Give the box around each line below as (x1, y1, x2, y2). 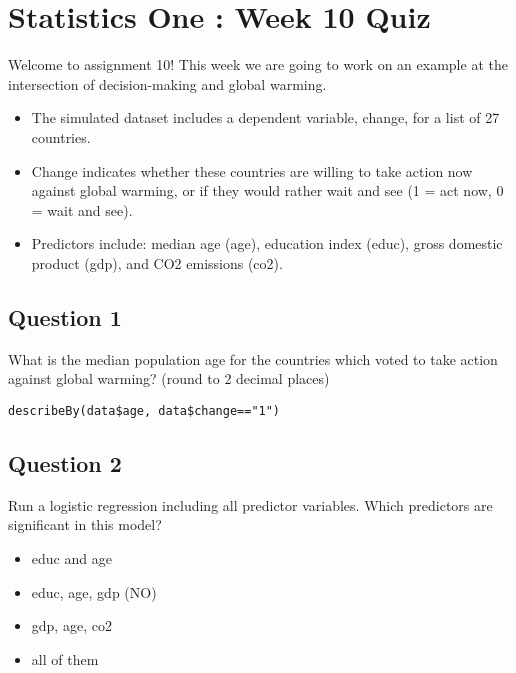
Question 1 (8, 301, 122, 332)
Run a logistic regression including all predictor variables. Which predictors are (8, 494, 493, 515)
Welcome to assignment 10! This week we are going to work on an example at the (8, 54, 508, 75)
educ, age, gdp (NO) (31, 581, 157, 602)
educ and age (31, 547, 112, 568)
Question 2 (8, 447, 122, 478)
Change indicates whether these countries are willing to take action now (31, 160, 473, 181)
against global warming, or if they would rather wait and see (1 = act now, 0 (31, 180, 504, 201)
